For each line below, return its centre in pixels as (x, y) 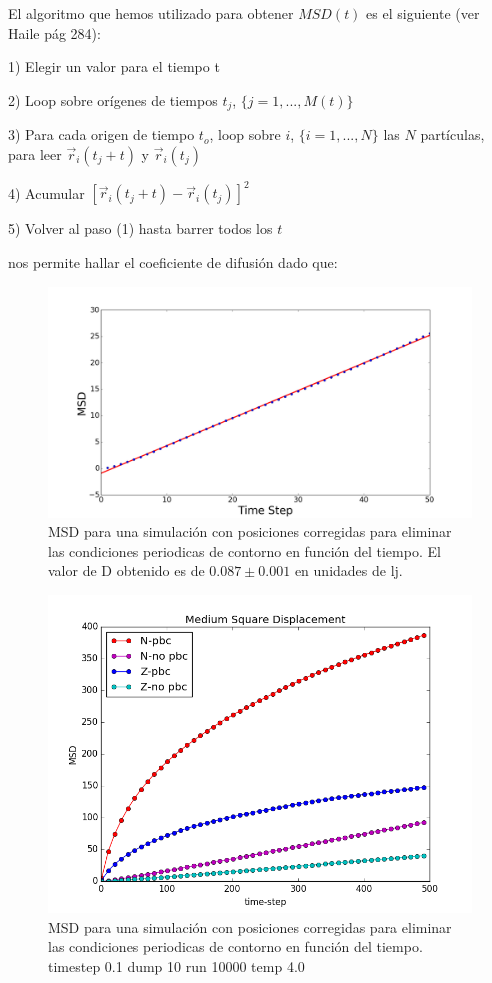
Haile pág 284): (54, 32)
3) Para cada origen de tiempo (101, 134)
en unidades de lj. (348, 570)
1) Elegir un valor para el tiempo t (114, 66)
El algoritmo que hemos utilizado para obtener (151, 13)
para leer (35, 153)
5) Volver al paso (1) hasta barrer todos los (140, 228)
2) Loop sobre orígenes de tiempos (113, 99)
